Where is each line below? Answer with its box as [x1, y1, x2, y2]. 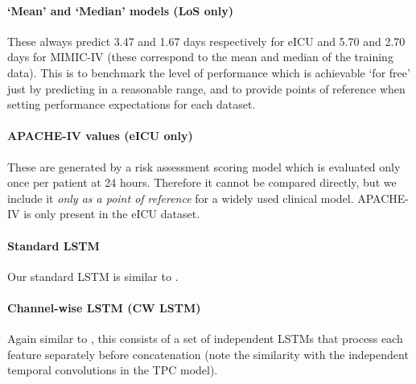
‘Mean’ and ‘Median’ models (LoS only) [7, 2, 233, 19]
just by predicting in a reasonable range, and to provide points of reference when [7, 80, 406, 97]
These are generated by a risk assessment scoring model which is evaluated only [7, 158, 401, 175]
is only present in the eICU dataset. [23, 205, 200, 222]
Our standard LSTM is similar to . [7, 267, 179, 284]
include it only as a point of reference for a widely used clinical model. [7, 189, 354, 206]
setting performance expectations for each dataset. [7, 96, 256, 113]
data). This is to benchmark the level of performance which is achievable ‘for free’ [7, 64, 410, 81]
